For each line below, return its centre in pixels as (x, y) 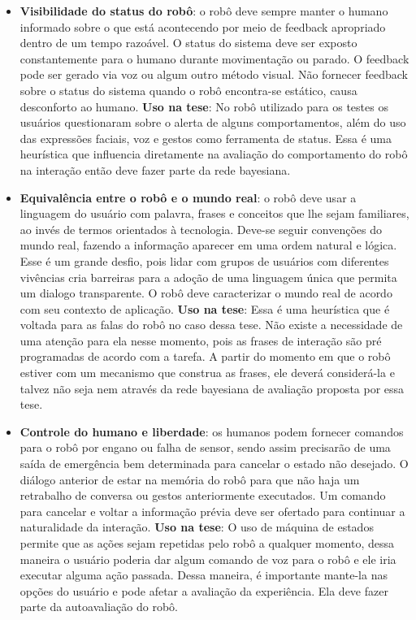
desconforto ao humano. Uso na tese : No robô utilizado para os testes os (204, 106)
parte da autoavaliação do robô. (99, 607)
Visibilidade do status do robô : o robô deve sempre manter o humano (204, 11)
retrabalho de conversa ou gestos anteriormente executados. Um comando (203, 495)
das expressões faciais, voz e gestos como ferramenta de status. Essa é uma (206, 138)
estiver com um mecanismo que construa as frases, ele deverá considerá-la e (207, 373)
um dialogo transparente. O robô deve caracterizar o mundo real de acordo (206, 293)
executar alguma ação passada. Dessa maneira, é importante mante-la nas (204, 575)
